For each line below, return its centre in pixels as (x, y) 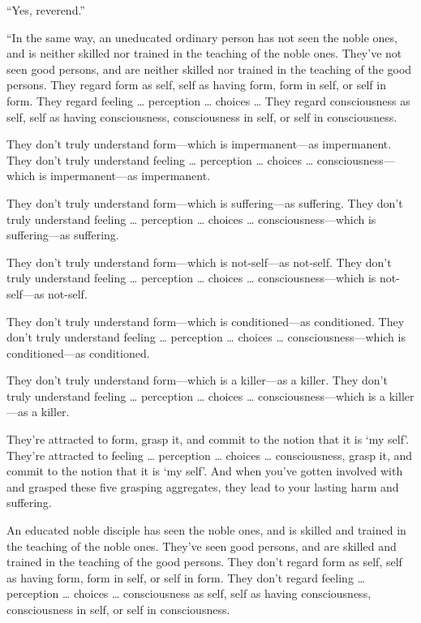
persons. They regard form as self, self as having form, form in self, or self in (196, 85)
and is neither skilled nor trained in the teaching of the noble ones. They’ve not (204, 53)
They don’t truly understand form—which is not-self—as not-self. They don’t (199, 262)
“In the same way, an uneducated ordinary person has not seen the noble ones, (202, 37)
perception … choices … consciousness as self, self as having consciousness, (189, 593)
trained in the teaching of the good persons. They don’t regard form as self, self (204, 562)
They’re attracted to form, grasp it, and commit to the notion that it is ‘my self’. (208, 439)
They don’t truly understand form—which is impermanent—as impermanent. (199, 144)
